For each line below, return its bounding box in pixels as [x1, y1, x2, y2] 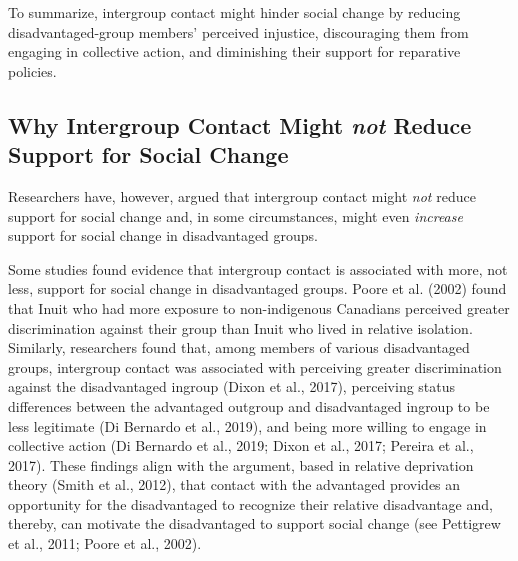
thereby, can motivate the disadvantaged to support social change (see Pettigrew [8, 513, 501, 534]
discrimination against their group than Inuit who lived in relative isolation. [8, 317, 473, 338]
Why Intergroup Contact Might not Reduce [8, 109, 472, 140]
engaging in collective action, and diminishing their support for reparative [8, 41, 461, 62]
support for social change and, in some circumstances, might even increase [8, 205, 463, 226]
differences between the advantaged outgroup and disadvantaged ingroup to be [8, 395, 490, 416]
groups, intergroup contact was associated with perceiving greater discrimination [8, 356, 502, 377]
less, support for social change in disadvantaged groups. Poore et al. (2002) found [8, 278, 507, 299]
